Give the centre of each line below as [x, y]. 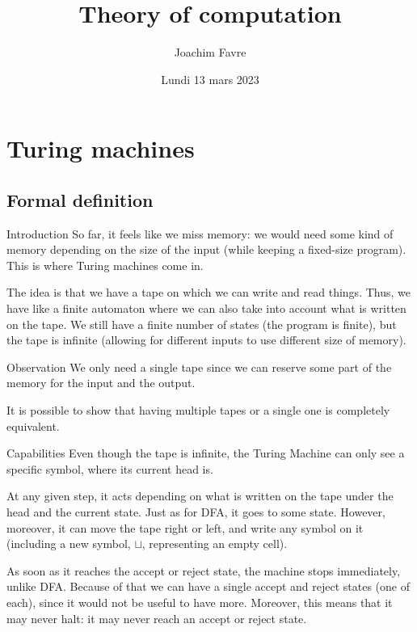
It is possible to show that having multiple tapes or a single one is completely [198, 410]
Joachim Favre [210, 52]
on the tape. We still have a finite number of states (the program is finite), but [202, 324]
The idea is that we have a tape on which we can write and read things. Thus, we [208, 292]
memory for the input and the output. [101, 383]
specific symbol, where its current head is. [110, 468]
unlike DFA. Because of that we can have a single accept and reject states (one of [208, 586]
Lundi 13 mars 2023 [210, 79]
